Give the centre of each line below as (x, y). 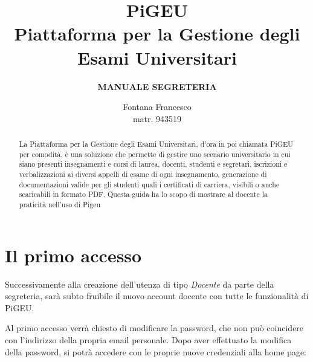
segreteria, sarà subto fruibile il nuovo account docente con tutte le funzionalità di (157, 296)
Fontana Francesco (157, 107)
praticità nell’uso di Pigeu (60, 205)
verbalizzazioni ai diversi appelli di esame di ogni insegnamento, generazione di (143, 174)
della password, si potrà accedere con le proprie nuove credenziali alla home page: (156, 351)
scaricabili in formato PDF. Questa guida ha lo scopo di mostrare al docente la (143, 194)
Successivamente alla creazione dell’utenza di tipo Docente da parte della (140, 284)
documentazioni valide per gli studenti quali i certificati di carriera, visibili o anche (149, 184)
